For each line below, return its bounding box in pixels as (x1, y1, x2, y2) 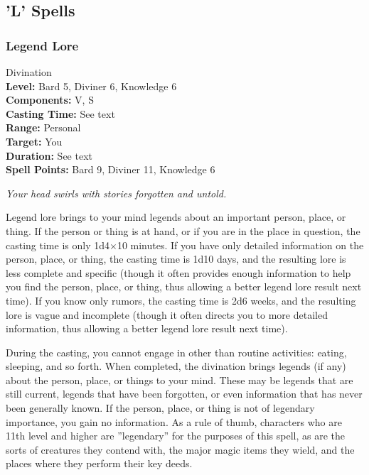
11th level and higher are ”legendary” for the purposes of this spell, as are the (6, 428, 346, 443)
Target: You (6, 133, 63, 148)
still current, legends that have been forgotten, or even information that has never (6, 386, 363, 401)
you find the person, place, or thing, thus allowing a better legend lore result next (6, 279, 362, 294)
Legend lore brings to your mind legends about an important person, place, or (6, 209, 346, 224)
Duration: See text (6, 148, 92, 163)
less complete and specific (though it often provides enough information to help (6, 265, 351, 280)
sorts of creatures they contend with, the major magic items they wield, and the (6, 442, 355, 457)
